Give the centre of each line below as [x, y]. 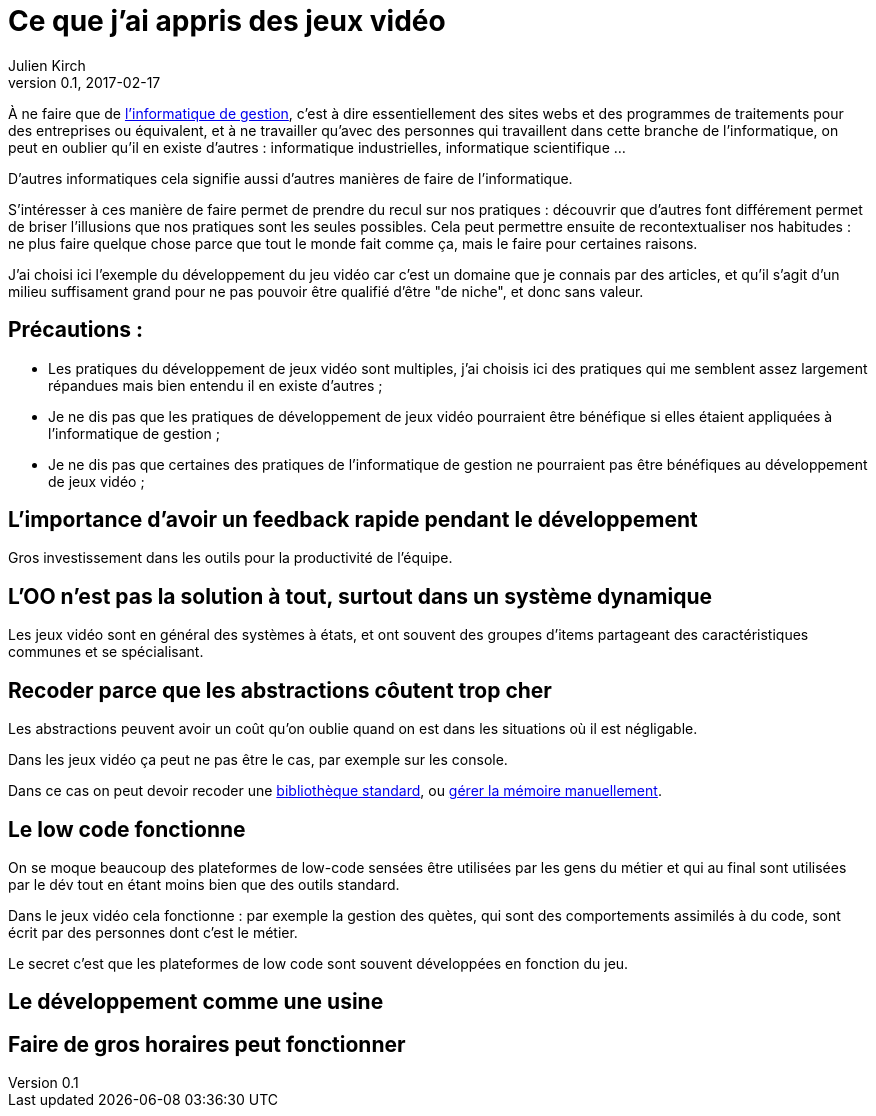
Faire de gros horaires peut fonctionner [207, 1044]
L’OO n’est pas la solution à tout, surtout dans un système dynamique [360, 596]
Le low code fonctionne [127, 829]
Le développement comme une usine [196, 1002]
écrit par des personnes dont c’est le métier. [153, 932]
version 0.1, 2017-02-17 [84, 82]
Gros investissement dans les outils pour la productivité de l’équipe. [230, 558]
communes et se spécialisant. [106, 652]
